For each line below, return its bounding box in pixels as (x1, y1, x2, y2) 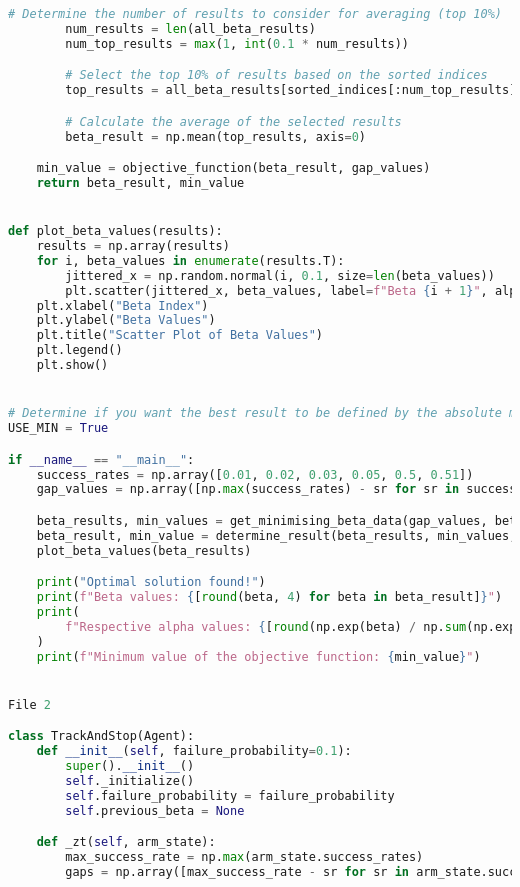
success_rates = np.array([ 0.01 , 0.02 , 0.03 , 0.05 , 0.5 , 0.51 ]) (36, 467, 474, 482)
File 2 (8, 697, 51, 712)
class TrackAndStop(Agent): (8, 729, 195, 744)
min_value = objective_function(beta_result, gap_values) (36, 161, 431, 176)
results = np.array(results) (36, 239, 230, 254)
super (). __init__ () (65, 759, 195, 774)
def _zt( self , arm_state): (36, 835, 216, 850)
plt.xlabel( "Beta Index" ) (36, 298, 209, 313)
